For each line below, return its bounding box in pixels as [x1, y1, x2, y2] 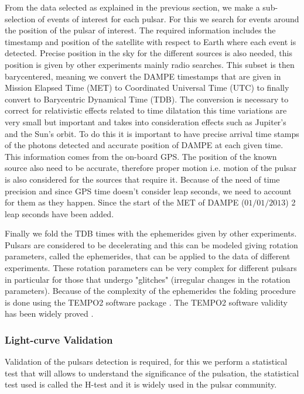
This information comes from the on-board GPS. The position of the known [5, 150, 277, 162]
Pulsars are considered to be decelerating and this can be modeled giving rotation [5, 238, 298, 251]
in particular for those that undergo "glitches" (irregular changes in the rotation [5, 273, 291, 285]
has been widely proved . [5, 307, 94, 320]
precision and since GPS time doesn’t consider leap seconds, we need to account [5, 184, 292, 197]
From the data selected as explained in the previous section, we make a [5, 1, 260, 13]
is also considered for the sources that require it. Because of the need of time [5, 173, 280, 185]
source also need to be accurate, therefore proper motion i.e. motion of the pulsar [5, 162, 297, 174]
